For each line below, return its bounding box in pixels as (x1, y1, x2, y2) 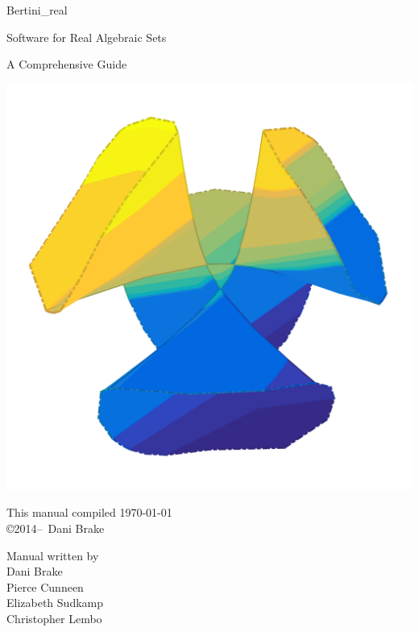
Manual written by (6, 547, 99, 563)
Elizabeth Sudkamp (6, 594, 104, 611)
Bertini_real (6, 2, 68, 18)
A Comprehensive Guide (6, 56, 127, 73)
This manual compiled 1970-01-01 (6, 504, 172, 521)
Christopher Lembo (6, 609, 102, 626)
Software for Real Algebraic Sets (6, 28, 167, 45)
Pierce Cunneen (6, 578, 84, 595)
